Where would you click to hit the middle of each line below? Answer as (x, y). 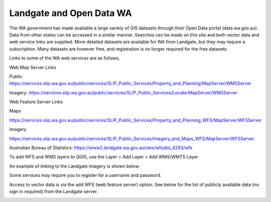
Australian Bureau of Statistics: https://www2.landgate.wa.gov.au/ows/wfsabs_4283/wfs (101, 148)
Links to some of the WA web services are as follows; (64, 58)
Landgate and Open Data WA (71, 13)
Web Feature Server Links (36, 102)
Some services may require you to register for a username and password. (85, 175)
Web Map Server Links (33, 67)
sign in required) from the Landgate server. (54, 191)
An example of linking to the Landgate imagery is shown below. (75, 166)
